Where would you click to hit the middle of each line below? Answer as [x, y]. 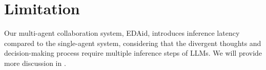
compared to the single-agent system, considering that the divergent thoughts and [133, 43]
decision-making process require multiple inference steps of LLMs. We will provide [133, 53]
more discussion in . [35, 63]
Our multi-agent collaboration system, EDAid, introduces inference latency [122, 33]
